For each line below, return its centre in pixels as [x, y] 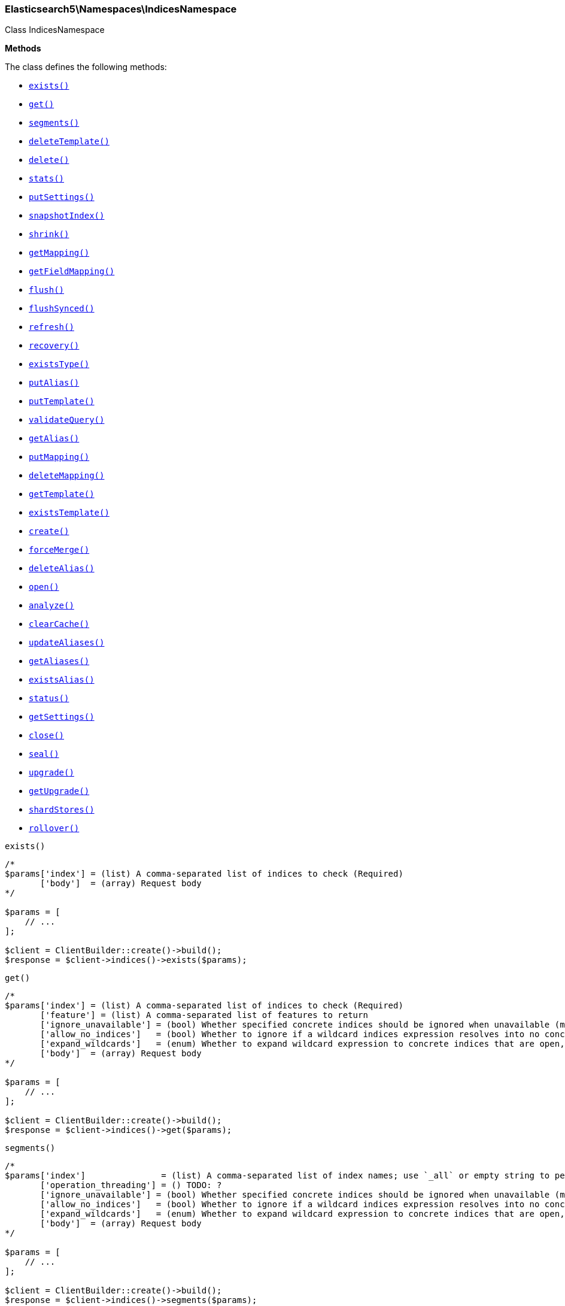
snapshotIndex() [67, 216]
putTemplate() [62, 402]
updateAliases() [67, 643]
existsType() [59, 364]
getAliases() [59, 661]
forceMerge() [59, 550]
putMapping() [59, 457]
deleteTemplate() [69, 142]
